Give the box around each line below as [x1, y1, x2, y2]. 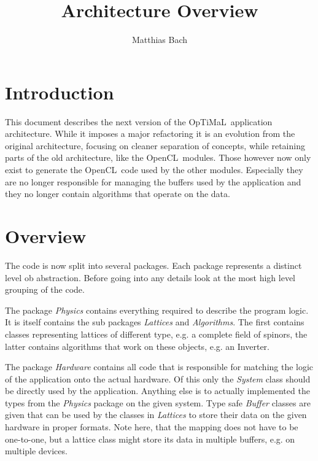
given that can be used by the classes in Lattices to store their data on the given [5, 408, 307, 421]
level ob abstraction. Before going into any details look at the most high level [5, 271, 295, 284]
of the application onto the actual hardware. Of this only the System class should [5, 372, 311, 385]
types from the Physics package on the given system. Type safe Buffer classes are [5, 396, 311, 409]
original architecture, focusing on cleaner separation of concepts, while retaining [5, 139, 305, 152]
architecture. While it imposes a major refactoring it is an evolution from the [5, 127, 295, 140]
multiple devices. [5, 444, 68, 457]
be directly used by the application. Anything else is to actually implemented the [5, 384, 310, 397]
